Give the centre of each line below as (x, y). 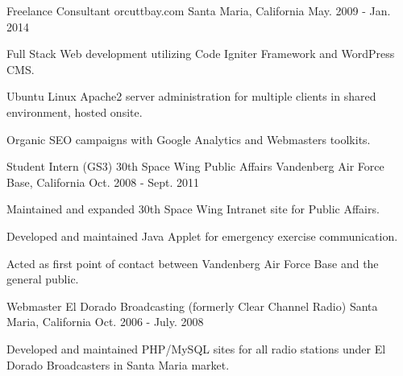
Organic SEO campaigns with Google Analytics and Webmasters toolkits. (189, 139)
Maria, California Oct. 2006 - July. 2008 (105, 322)
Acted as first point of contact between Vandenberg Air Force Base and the (193, 263)
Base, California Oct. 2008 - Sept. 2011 (103, 182)
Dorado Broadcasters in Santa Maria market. (118, 364)
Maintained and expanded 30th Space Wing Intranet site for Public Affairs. (193, 209)
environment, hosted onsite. (75, 112)
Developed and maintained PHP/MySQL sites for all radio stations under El (196, 348)
